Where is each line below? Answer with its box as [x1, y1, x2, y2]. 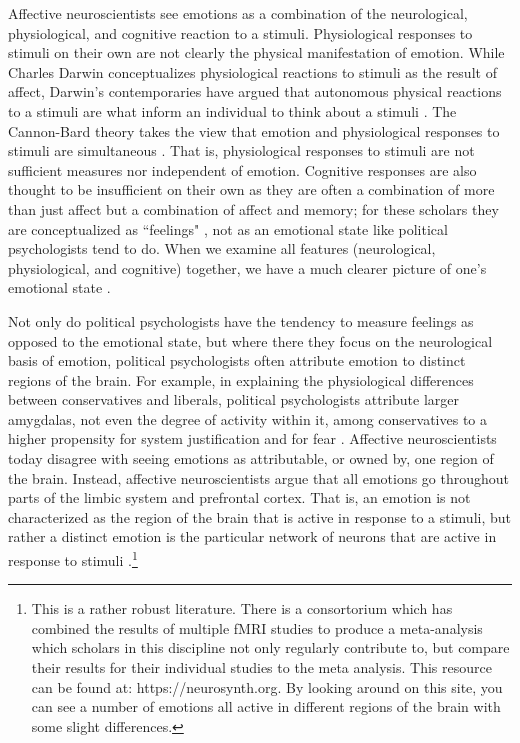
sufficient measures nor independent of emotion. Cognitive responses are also [8, 159, 477, 180]
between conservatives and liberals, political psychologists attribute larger [8, 389, 459, 410]
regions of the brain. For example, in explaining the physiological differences [8, 369, 474, 390]
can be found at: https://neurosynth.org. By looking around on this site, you [31, 676, 503, 697]
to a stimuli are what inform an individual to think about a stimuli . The [8, 100, 457, 121]
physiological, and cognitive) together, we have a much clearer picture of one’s [8, 257, 487, 278]
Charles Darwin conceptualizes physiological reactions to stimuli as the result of [8, 61, 497, 82]
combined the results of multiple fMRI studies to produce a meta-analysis [31, 617, 483, 638]
